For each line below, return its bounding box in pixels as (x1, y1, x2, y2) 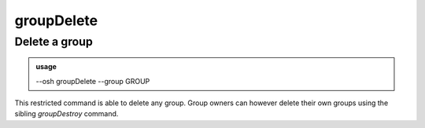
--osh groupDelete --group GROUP (35, 76, 150, 86)
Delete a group (14, 35, 94, 49)
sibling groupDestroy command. (14, 109, 119, 119)
